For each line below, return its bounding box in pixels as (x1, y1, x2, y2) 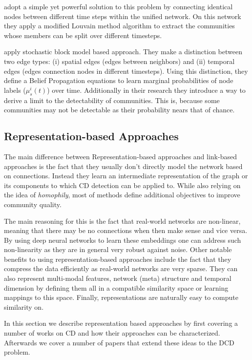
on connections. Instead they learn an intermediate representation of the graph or (4, 170, 248, 181)
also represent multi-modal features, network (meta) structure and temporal (4, 273, 231, 283)
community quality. (4, 199, 62, 209)
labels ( (4, 85, 26, 95)
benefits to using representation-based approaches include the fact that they (4, 254, 231, 264)
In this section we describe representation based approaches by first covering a (4, 318, 238, 328)
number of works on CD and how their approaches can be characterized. (4, 328, 220, 338)
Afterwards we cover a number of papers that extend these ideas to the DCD (4, 337, 234, 347)
